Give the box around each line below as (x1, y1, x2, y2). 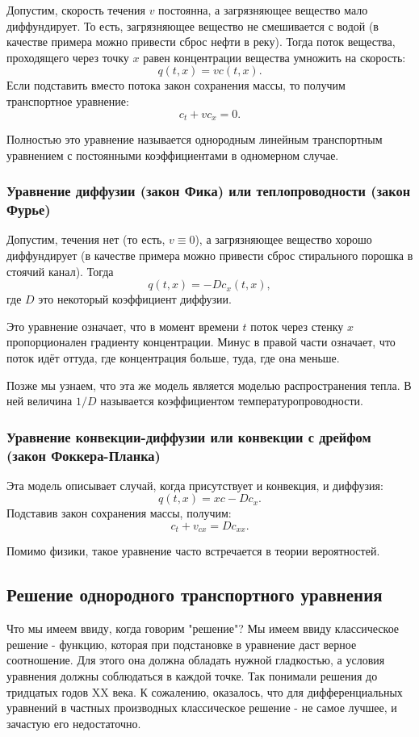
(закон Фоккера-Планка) (6, 445, 161, 465)
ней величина (6, 392, 73, 409)
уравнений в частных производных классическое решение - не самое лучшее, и (6, 699, 397, 716)
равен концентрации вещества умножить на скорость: (143, 48, 406, 65)
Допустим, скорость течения (6, 2, 145, 18)
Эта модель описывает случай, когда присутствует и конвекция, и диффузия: (6, 476, 383, 493)
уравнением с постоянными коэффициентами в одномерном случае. (6, 146, 339, 163)
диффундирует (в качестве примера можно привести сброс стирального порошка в (6, 246, 413, 263)
